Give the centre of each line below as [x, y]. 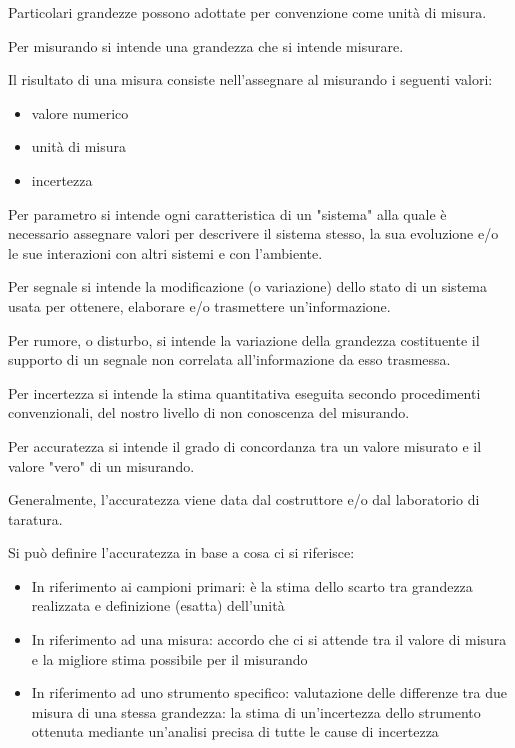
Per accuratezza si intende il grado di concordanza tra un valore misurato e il [245, 445]
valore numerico [80, 112]
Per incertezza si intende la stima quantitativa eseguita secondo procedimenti [244, 392]
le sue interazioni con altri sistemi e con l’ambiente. [165, 252]
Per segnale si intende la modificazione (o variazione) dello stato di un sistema [247, 286]
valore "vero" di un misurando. [101, 465]
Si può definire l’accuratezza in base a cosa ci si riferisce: [181, 552]
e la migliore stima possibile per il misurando [169, 658]
